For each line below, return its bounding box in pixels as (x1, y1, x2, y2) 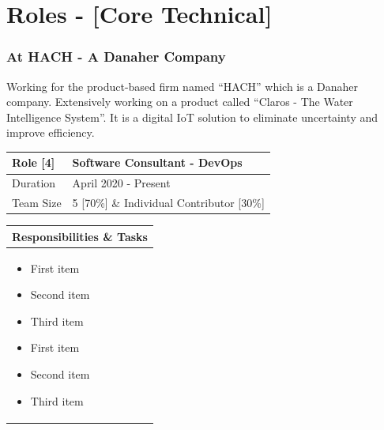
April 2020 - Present (72, 175, 171, 191)
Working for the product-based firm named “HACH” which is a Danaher (6, 77, 359, 94)
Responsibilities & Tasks (12, 228, 148, 244)
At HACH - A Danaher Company (6, 47, 226, 66)
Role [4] (12, 154, 55, 171)
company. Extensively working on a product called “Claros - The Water (6, 93, 353, 110)
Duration (12, 175, 56, 191)
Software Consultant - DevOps (72, 154, 243, 171)
